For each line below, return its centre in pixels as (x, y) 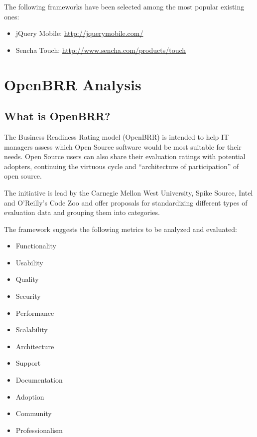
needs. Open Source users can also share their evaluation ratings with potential (125, 156)
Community (34, 413)
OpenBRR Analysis (73, 84)
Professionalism (39, 430)
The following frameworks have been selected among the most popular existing (124, 6)
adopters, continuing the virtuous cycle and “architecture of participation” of (122, 166)
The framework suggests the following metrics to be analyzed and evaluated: (121, 229)
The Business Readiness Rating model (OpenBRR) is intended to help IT (117, 136)
